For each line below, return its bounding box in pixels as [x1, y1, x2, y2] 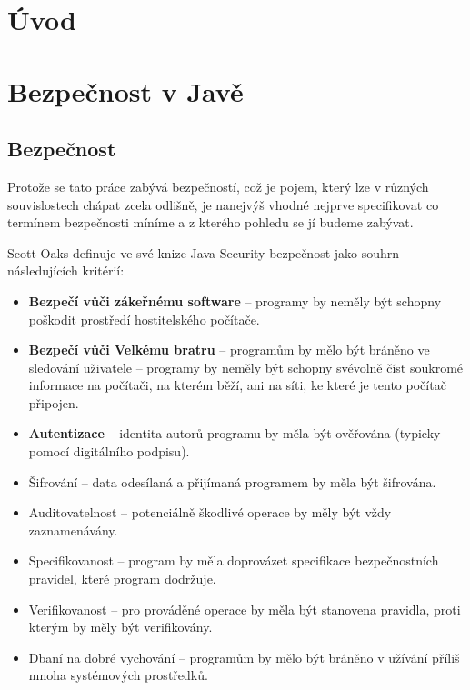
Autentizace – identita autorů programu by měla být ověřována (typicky [28, 424, 441, 443]
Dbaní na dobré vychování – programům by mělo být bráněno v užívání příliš [28, 647, 460, 666]
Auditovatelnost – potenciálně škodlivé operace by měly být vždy [28, 503, 392, 522]
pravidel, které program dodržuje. [28, 569, 216, 588]
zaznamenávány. [28, 520, 118, 539]
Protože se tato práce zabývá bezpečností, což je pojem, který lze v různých [7, 176, 429, 195]
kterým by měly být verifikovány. [28, 617, 213, 636]
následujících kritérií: [7, 261, 125, 280]
